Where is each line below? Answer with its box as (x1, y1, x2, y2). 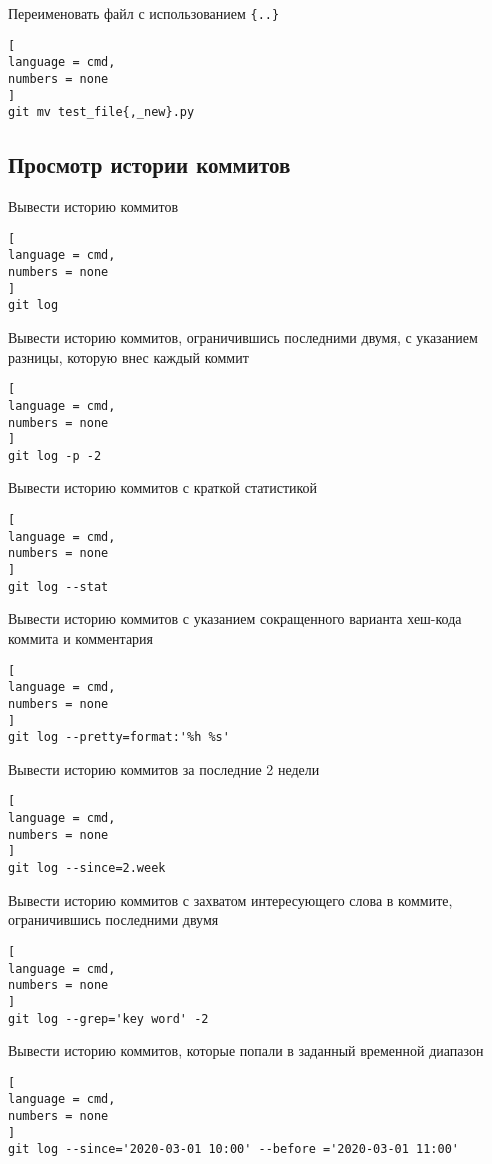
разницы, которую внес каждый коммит (8, 346, 249, 367)
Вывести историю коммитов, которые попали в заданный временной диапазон (8, 1040, 484, 1061)
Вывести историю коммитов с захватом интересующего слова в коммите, (8, 889, 453, 910)
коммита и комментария (8, 627, 154, 648)
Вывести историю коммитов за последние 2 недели (8, 758, 320, 779)
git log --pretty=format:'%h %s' (8, 730, 230, 745)
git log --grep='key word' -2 (8, 1011, 209, 1026)
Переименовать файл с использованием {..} (8, 3, 280, 23)
